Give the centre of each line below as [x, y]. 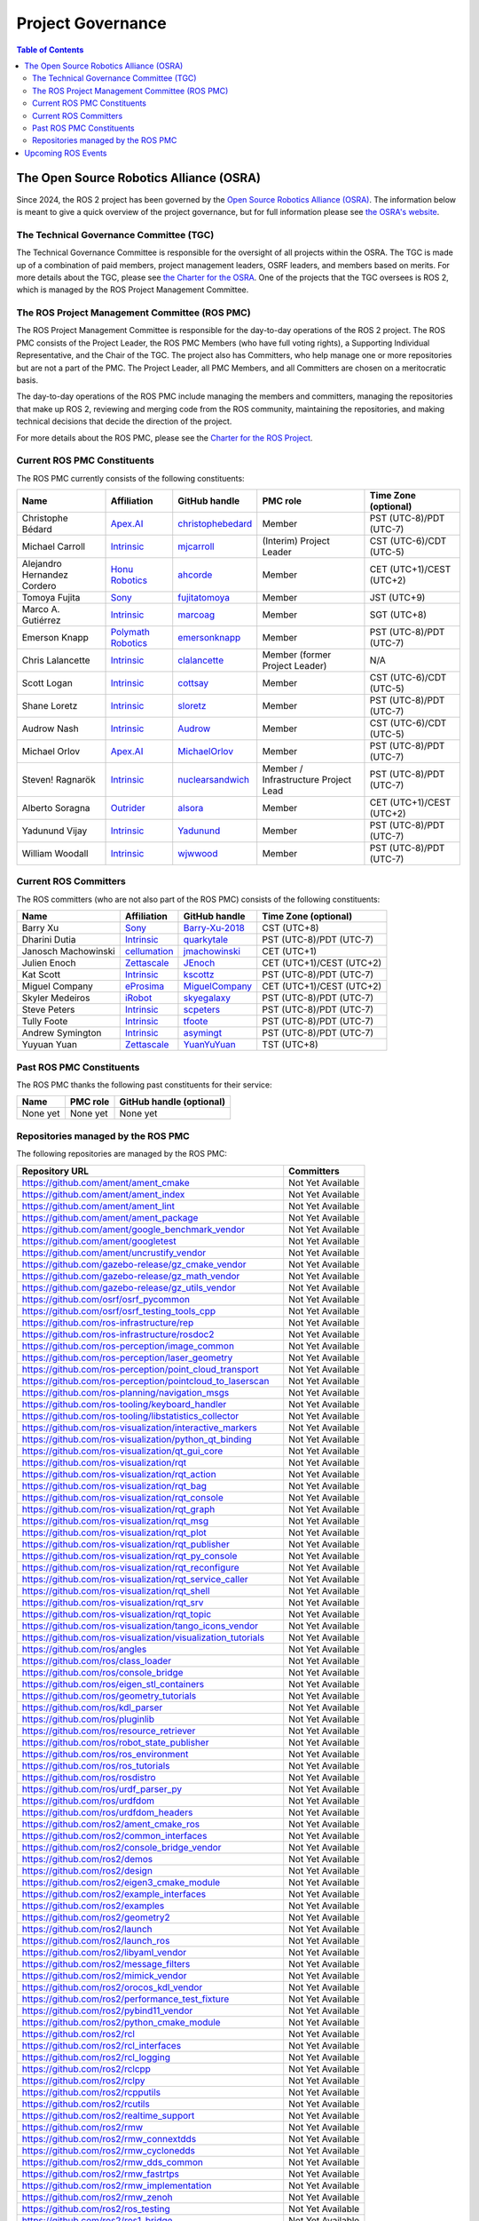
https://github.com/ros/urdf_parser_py [102, 1788]
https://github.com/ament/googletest [99, 1241]
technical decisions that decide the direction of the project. [124, 421]
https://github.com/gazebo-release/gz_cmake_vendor [134, 1264]
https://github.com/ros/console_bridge [102, 1672]
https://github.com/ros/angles [84, 1649]
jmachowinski [212, 951]
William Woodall [55, 854]
